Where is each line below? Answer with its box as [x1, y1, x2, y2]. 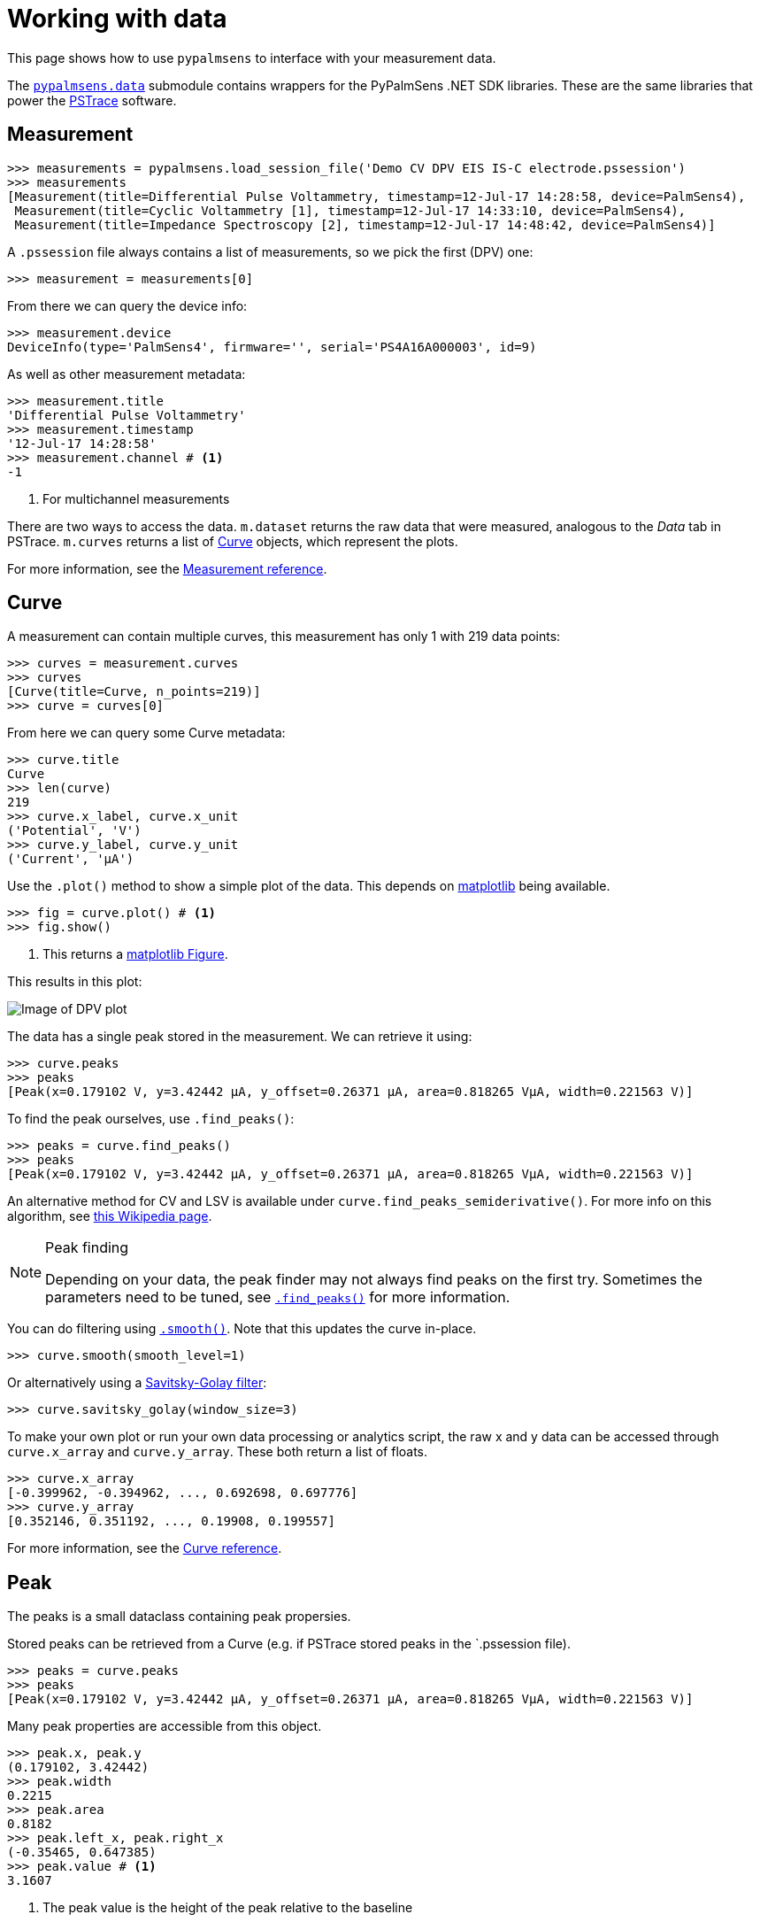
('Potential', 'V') [7, 823, 142, 838]
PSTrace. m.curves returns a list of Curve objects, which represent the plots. [7, 533, 458, 549]
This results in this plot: [7, 974, 142, 990]
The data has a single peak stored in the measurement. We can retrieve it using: [7, 1029, 472, 1045]
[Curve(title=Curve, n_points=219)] [7, 684, 261, 699]
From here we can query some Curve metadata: [7, 725, 286, 741]
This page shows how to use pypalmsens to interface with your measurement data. [7, 50, 496, 66]
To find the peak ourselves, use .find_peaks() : [7, 1111, 295, 1127]
